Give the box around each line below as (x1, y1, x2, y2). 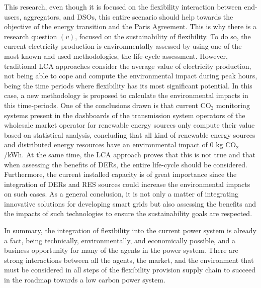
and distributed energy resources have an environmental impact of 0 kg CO (4, 139, 236, 150)
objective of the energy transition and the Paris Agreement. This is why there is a (4, 21, 257, 32)
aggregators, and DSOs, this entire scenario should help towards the (24, 11, 233, 22)
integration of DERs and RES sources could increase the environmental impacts (4, 178, 250, 189)
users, (4, 11, 22, 22)
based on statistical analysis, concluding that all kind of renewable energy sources (4, 129, 255, 140)
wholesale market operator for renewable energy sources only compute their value (4, 120, 255, 130)
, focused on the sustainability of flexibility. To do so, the (75, 31, 251, 41)
